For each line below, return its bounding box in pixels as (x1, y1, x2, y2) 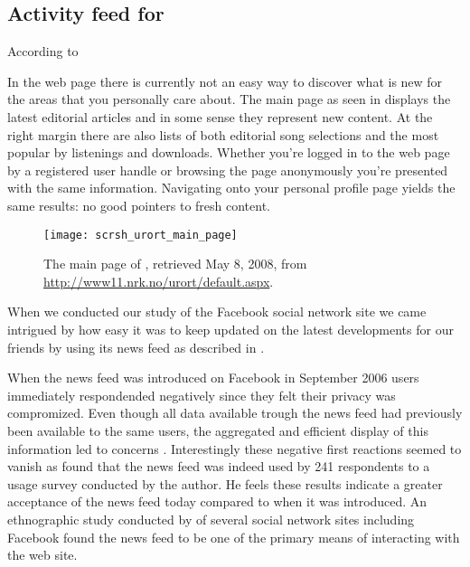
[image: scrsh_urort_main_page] (43, 228, 238, 241)
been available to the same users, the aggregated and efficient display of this (7, 421, 428, 439)
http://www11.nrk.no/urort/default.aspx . (43, 271, 274, 290)
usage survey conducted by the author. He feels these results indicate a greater (7, 474, 443, 493)
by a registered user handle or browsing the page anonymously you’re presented (7, 160, 448, 179)
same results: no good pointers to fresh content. (7, 195, 270, 214)
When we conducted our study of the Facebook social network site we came (7, 302, 427, 321)
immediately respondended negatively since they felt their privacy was (7, 385, 396, 404)
